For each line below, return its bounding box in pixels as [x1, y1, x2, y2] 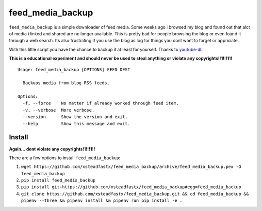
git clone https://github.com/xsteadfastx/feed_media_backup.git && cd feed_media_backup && [21, 191, 249, 196]
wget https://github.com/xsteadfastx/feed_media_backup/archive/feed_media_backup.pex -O [21, 164, 241, 169]
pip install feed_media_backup [21, 178, 96, 183]
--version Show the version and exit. [22, 114, 128, 120]
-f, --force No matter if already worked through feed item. [22, 101, 179, 106]
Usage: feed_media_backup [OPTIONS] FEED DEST [17, 67, 131, 72]
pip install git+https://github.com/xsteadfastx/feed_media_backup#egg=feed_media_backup [21, 184, 241, 190]
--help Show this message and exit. [22, 121, 131, 126]
